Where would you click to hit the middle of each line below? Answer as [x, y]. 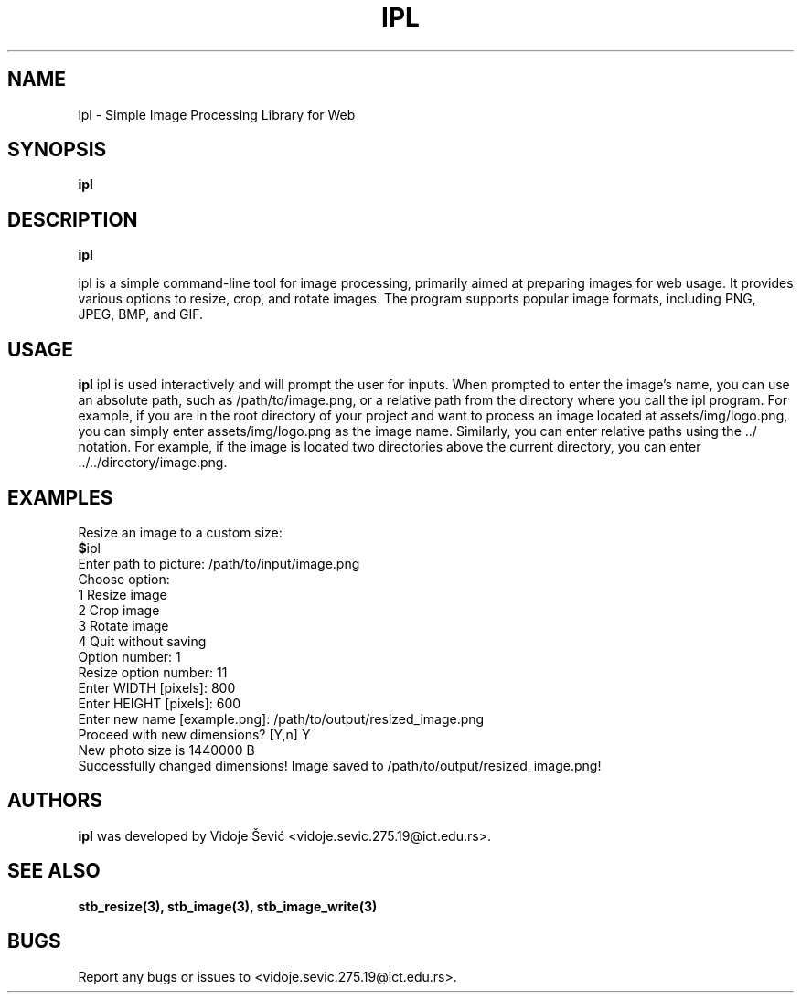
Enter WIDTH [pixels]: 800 [157, 687]
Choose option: [124, 579]
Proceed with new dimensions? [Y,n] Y [194, 734]
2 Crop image [119, 610]
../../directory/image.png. [153, 463]
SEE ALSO [54, 871]
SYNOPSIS [57, 150]
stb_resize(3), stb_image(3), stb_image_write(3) [228, 906]
